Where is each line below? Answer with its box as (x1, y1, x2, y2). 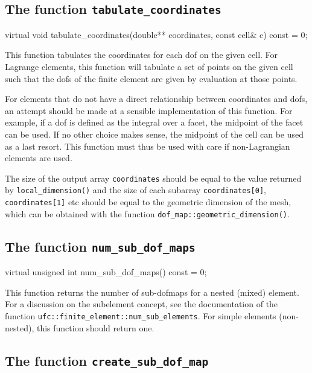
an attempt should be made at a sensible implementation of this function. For (5, 104, 293, 116)
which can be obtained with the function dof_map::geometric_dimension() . (5, 207, 290, 220)
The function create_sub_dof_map (5, 351, 209, 369)
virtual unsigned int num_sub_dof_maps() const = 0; (5, 266, 207, 278)
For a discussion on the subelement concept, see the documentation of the (5, 298, 278, 310)
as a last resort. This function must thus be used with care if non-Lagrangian (5, 139, 290, 152)
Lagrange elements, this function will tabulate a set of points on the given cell (5, 60, 293, 72)
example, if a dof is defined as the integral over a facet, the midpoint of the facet (5, 116, 304, 129)
